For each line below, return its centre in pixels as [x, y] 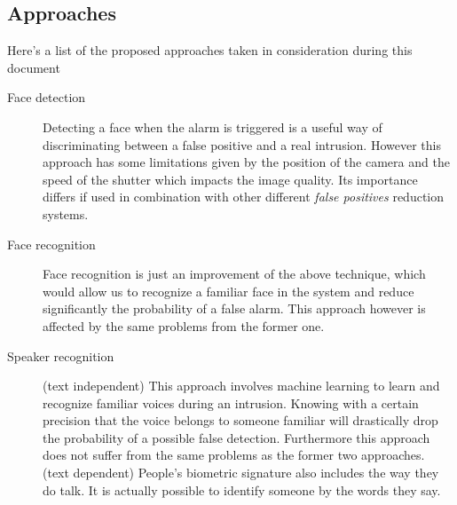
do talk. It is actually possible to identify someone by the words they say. [242, 489]
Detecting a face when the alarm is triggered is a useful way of [213, 126]
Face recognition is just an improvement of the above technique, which [234, 274]
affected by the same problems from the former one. [184, 325]
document [34, 67]
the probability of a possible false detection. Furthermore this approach [236, 437]
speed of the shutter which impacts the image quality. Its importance [230, 179]
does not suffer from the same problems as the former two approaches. [234, 455]
